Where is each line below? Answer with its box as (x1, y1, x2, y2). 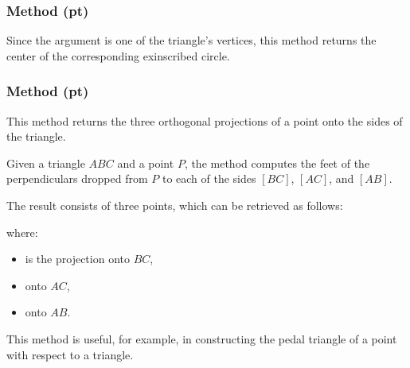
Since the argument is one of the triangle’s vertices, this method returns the (6, 32, 377, 48)
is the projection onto (25, 250, 130, 267)
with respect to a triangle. (6, 346, 134, 362)
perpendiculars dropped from (6, 170, 148, 187)
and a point (117, 154, 174, 171)
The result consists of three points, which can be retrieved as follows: (6, 197, 343, 213)
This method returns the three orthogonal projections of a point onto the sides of (6, 112, 403, 129)
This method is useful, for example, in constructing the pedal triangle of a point (6, 330, 397, 347)
